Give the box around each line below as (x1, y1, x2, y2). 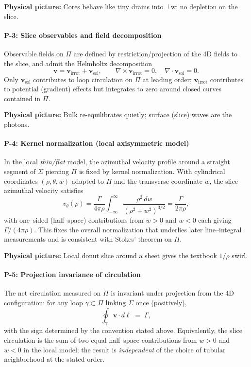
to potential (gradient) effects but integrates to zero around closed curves (4, 84, 222, 94)
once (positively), (135, 297, 187, 308)
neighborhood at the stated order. (4, 354, 105, 364)
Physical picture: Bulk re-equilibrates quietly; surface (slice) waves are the (4, 109, 232, 120)
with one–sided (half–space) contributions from (4, 215, 144, 225)
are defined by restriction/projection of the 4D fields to (73, 48, 237, 58)
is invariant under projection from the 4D (111, 288, 234, 298)
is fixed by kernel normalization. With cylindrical (79, 166, 225, 176)
